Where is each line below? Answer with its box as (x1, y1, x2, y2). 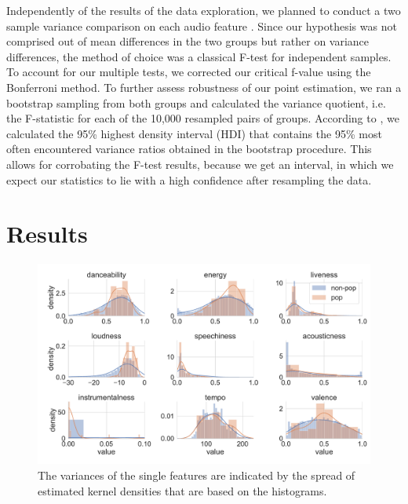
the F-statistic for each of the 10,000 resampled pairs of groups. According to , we (6, 110, 399, 126)
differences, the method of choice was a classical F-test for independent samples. (6, 48, 392, 64)
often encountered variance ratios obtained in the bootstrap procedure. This (6, 141, 372, 157)
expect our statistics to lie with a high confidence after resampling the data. (6, 171, 372, 188)
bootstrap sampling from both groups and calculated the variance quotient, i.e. (6, 94, 386, 111)
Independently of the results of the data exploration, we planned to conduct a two (6, 2, 401, 18)
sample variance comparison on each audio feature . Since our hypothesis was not (6, 17, 397, 34)
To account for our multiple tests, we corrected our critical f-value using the (6, 64, 371, 80)
